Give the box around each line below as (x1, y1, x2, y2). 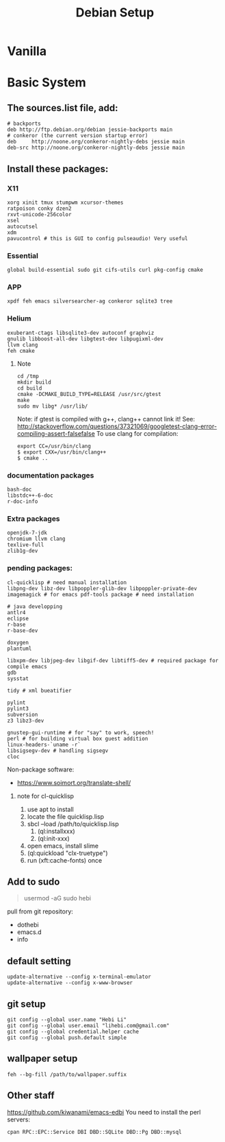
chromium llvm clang (7, 535, 66, 543)
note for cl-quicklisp (16, 791, 74, 800)
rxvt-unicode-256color (7, 211, 72, 218)
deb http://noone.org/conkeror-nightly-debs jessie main (7, 139, 185, 145)
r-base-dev (7, 627, 38, 634)
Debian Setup (75, 5, 155, 21)
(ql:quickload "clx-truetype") (27, 849, 108, 857)
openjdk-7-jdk (7, 530, 48, 537)
